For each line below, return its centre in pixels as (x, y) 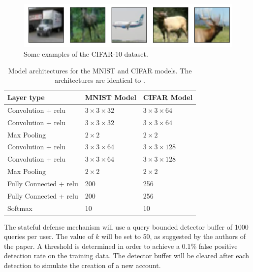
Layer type (26, 97)
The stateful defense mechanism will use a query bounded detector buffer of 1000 (126, 226)
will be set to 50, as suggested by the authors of (174, 236)
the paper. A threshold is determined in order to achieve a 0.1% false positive (121, 246)
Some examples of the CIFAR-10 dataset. (86, 54)
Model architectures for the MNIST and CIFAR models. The (100, 70)
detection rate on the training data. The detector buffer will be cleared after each (126, 255)
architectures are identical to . (100, 80)
